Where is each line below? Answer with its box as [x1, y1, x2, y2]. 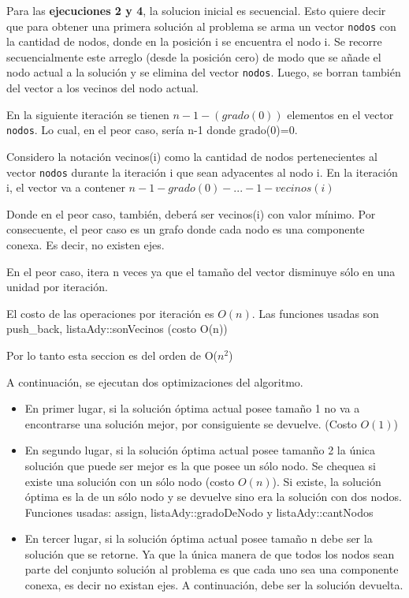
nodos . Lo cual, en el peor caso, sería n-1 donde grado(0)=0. [6, 121, 298, 138]
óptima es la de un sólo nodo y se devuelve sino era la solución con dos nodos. [24, 488, 402, 505]
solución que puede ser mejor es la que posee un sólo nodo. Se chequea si [24, 457, 376, 473]
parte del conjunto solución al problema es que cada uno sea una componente [24, 561, 399, 577]
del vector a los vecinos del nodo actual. [6, 80, 199, 96]
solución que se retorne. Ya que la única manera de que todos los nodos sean [24, 545, 395, 562]
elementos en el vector [287, 106, 394, 122]
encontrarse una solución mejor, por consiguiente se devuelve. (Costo [24, 415, 357, 432]
